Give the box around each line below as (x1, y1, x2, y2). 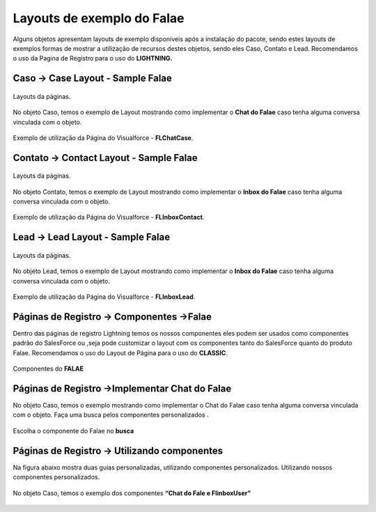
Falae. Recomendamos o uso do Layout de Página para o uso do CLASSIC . (13, 348, 228, 357)
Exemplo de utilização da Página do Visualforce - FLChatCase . (13, 133, 194, 142)
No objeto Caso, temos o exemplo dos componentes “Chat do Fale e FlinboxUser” (13, 488, 251, 497)
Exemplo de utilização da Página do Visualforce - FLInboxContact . (13, 213, 205, 222)
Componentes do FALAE (13, 364, 84, 373)
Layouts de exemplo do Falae (13, 10, 185, 26)
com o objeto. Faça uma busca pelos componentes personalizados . (13, 411, 209, 419)
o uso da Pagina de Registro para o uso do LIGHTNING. (13, 54, 173, 63)
